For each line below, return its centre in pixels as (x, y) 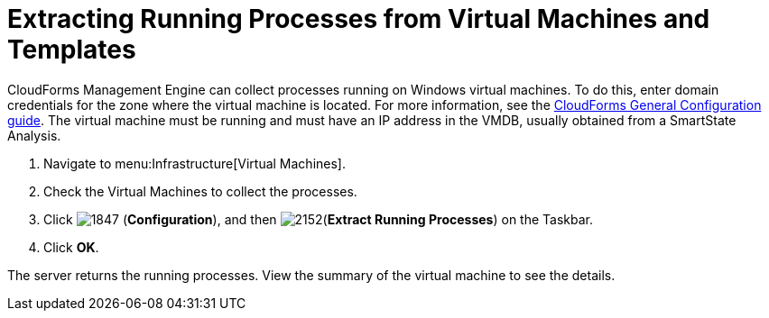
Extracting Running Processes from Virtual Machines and (359, 19)
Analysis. (34, 135)
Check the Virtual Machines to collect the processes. (200, 191)
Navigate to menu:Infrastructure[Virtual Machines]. (195, 163)
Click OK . (71, 247)
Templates (72, 50)
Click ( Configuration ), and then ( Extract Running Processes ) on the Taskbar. (319, 219)
